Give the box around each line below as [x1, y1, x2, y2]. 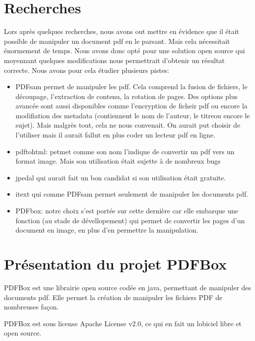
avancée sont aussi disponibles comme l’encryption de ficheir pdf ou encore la [15, 101, 248, 111]
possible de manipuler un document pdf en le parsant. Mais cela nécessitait [4, 35, 230, 46]
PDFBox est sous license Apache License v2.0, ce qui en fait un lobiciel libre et [4, 318, 242, 328]
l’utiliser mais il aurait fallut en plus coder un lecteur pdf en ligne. [15, 130, 216, 140]
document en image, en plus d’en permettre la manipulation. [15, 225, 198, 235]
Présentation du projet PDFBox [4, 254, 227, 273]
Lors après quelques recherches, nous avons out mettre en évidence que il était [4, 26, 239, 36]
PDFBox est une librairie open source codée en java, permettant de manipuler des [4, 282, 251, 292]
